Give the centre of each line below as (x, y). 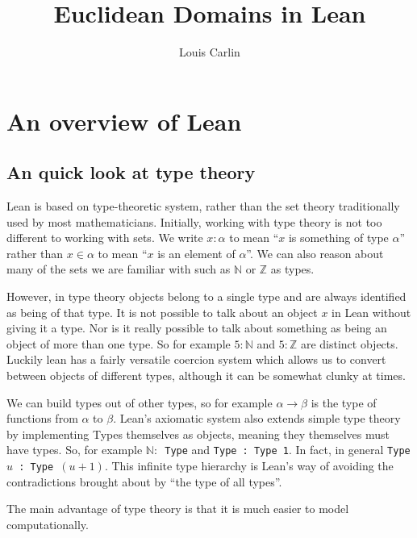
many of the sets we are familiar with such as (119, 269)
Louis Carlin (210, 52)
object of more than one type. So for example (119, 343)
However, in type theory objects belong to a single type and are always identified (206, 296)
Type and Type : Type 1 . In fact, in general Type (288, 450)
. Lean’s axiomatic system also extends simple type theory (257, 418)
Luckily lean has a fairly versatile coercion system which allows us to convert (196, 359)
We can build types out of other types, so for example (140, 402)
